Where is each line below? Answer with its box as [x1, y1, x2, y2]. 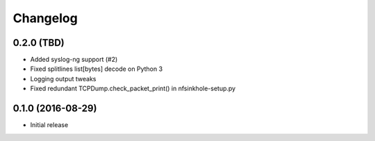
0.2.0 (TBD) [12, 37, 65, 49]
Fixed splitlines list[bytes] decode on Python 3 [30, 65, 163, 73]
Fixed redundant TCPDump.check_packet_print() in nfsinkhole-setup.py [30, 84, 236, 93]
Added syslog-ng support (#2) [30, 56, 118, 64]
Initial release [30, 121, 69, 129]
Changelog [12, 10, 78, 26]
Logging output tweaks [30, 74, 97, 83]
